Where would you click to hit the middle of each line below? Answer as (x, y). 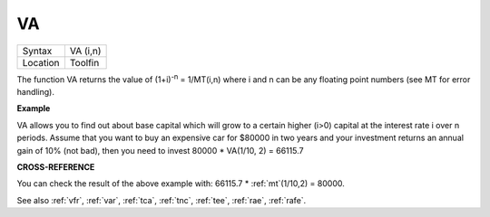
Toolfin (84, 62)
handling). (35, 91)
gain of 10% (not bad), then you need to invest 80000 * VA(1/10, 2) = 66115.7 (160, 150)
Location (41, 62)
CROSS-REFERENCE (56, 166)
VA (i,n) (85, 51)
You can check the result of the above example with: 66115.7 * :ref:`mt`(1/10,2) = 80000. (181, 184)
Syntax (37, 51)
